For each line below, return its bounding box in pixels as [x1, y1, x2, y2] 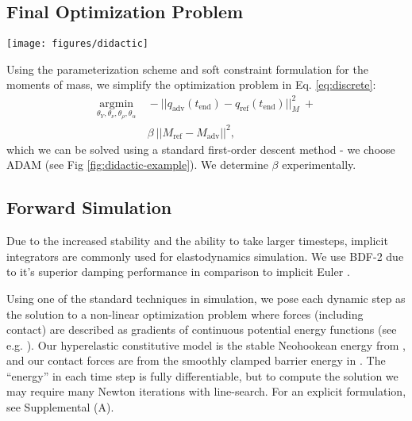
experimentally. [282, 156, 356, 173]
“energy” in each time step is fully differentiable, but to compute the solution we [6, 367, 399, 384]
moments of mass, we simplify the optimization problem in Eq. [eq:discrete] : [6, 76, 376, 93]
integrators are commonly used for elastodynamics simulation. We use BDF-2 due [6, 247, 404, 264]
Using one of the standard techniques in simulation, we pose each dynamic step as [6, 289, 406, 306]
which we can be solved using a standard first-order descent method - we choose [6, 140, 395, 157]
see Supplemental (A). [6, 399, 114, 415]
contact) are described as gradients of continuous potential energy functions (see [6, 321, 397, 338]
